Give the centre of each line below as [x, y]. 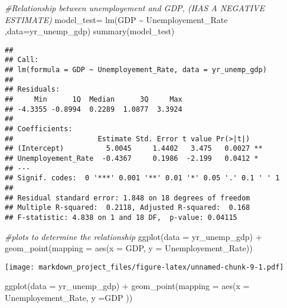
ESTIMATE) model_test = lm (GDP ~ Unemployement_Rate [116, 19]
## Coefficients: [39, 129]
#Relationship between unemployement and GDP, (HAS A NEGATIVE [135, 8]
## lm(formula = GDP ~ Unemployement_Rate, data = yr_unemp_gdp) [136, 70]
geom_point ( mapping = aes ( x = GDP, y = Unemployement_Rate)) [129, 248]
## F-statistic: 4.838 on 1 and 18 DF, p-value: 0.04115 [121, 217]
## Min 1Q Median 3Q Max [94, 100]
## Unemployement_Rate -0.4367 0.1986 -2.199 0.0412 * [132, 158]
